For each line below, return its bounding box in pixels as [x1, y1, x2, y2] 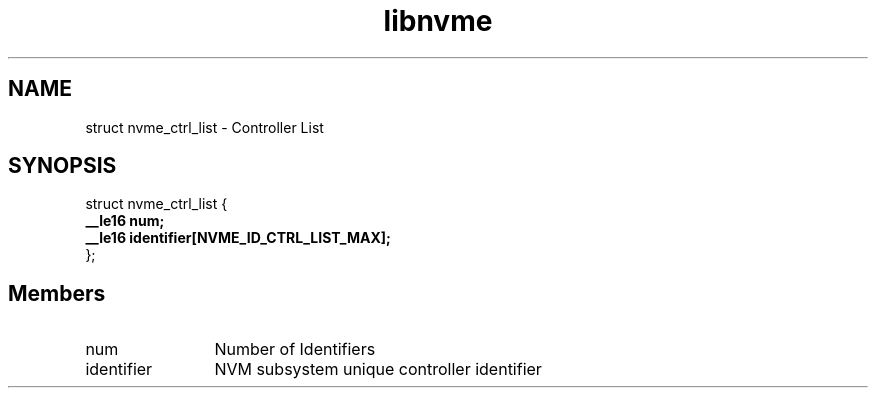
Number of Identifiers [214, 339, 376, 360]
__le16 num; [85, 212, 165, 230]
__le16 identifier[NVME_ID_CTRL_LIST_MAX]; [85, 229, 391, 247]
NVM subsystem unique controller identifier [214, 359, 542, 380]
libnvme [383, 4, 493, 38]
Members [8, 280, 106, 306]
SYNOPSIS [8, 153, 117, 179]
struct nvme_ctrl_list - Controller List [85, 118, 324, 136]
